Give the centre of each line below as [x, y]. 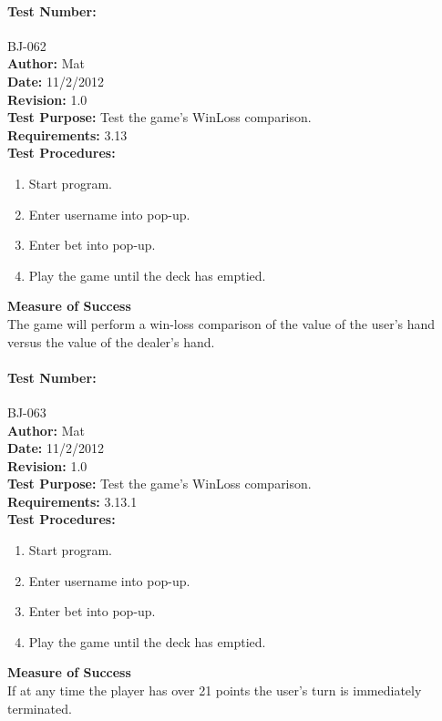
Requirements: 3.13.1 [72, 501]
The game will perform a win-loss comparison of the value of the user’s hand [221, 323]
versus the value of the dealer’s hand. [111, 341]
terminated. [40, 708]
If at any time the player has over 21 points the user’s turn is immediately [215, 690]
